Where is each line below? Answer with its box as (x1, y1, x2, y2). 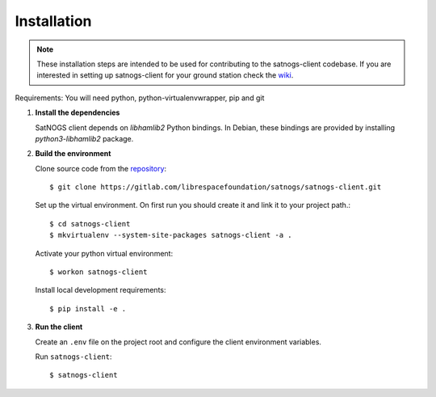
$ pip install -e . (49, 304, 127, 313)
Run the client (35, 322, 83, 332)
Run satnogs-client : (35, 352, 112, 361)
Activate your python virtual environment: (35, 248, 174, 258)
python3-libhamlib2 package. (35, 133, 134, 143)
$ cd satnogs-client (49, 219, 131, 228)
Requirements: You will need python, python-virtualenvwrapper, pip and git (15, 93, 265, 103)
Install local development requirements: (35, 285, 166, 295)
